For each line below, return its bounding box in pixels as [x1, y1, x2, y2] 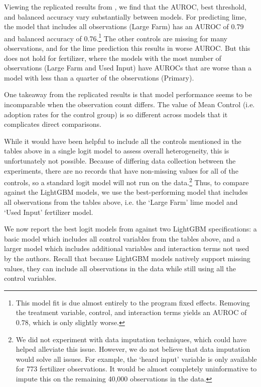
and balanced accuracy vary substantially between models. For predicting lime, [4, 11, 247, 22]
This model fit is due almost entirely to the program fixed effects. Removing [16, 297, 250, 307]
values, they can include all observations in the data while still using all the [4, 263, 236, 273]
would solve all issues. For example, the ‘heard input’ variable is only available [16, 353, 257, 364]
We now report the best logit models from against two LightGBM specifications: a [4, 223, 257, 234]
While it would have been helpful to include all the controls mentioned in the [4, 135, 241, 146]
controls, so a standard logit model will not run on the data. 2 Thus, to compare [4, 176, 249, 187]
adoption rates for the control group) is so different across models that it [4, 109, 228, 119]
